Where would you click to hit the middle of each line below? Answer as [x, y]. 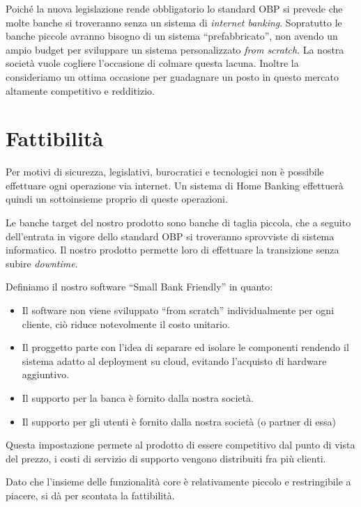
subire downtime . [42, 263]
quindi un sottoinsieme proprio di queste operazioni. [117, 199]
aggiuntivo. [46, 374]
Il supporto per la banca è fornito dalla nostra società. [138, 398]
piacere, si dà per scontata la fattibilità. [90, 495]
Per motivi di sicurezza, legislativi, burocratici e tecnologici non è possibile [165, 172]
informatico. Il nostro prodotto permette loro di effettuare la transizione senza [172, 250]
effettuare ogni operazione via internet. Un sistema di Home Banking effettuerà [175, 185]
